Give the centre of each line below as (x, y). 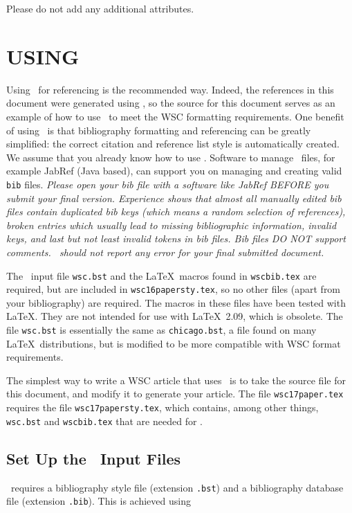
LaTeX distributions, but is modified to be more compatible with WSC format (174, 343)
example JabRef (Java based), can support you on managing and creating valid (174, 171)
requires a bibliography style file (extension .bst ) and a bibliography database (177, 487)
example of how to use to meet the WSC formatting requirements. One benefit (175, 116)
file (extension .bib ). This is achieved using (99, 501)
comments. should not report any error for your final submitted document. (165, 252)
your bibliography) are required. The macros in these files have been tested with (176, 302)
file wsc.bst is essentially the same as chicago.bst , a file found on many (161, 330)
